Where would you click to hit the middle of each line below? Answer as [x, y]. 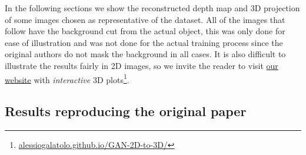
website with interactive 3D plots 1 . [67, 78]
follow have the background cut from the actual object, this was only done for [145, 31]
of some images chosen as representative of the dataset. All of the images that [145, 19]
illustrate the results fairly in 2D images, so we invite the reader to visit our [142, 65]
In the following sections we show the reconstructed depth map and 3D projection [152, 8]
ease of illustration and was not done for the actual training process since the [144, 42]
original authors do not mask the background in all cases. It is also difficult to [145, 54]
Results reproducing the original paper [126, 111]
